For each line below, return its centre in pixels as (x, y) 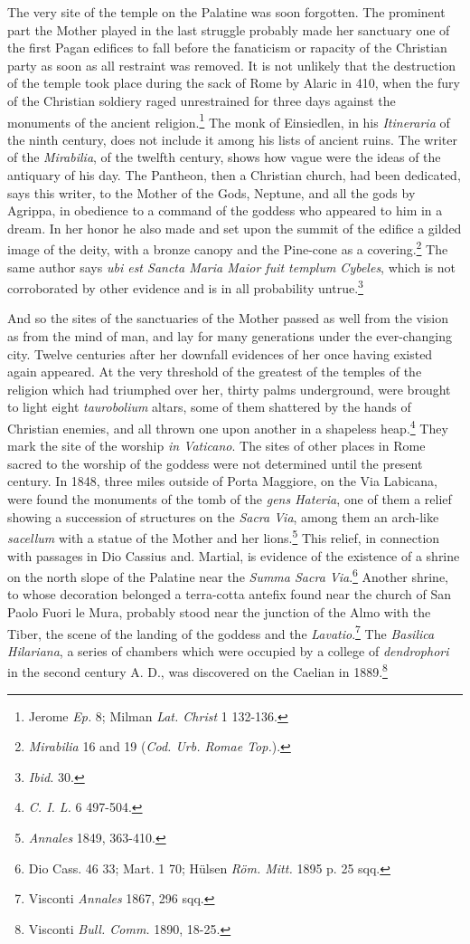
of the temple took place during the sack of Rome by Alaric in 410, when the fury (234, 83)
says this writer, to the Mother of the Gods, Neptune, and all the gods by (211, 192)
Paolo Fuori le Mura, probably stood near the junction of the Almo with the (219, 611)
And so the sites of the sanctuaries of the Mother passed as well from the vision (228, 318)
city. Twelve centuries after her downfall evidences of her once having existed (220, 353)
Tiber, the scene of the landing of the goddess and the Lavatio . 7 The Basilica (221, 632)
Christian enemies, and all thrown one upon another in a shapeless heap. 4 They (228, 427)
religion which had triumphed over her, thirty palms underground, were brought (229, 389)
